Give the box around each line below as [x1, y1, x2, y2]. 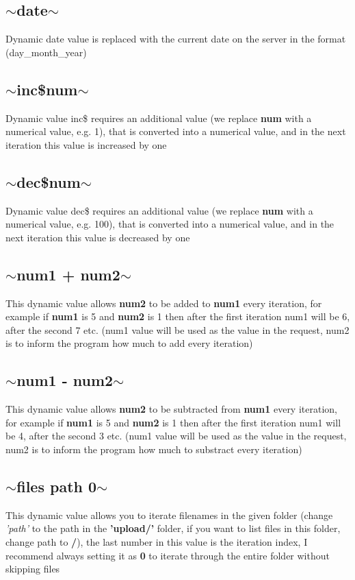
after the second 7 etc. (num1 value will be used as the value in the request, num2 [5, 322, 350, 337]
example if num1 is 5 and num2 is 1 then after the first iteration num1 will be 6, [5, 309, 350, 324]
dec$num [16, 171, 81, 192]
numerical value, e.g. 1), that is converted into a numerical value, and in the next [5, 124, 346, 138]
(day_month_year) [5, 45, 87, 59]
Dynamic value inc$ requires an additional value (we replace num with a [5, 110, 312, 125]
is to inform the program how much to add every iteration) [5, 336, 253, 350]
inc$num [16, 78, 78, 99]
